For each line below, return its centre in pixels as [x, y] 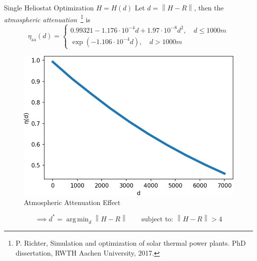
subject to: [157, 219]
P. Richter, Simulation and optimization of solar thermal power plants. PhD [131, 243]
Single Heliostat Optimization [49, 7]
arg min [78, 219]
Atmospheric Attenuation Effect [72, 202]
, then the [209, 7]
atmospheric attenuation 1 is [47, 18]
